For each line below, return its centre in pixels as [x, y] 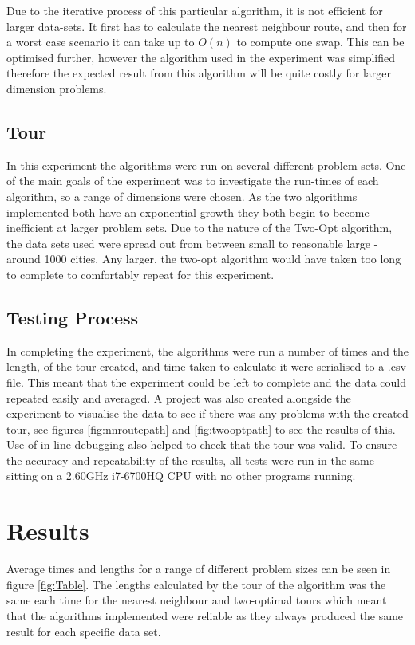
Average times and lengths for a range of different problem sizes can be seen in [199, 569]
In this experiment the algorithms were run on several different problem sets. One [206, 165]
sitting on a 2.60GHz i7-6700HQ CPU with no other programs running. [181, 476]
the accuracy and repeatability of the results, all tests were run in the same [190, 460]
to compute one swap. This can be [320, 42]
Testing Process [73, 317]
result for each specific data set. [84, 631]
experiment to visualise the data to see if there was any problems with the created [207, 413]
